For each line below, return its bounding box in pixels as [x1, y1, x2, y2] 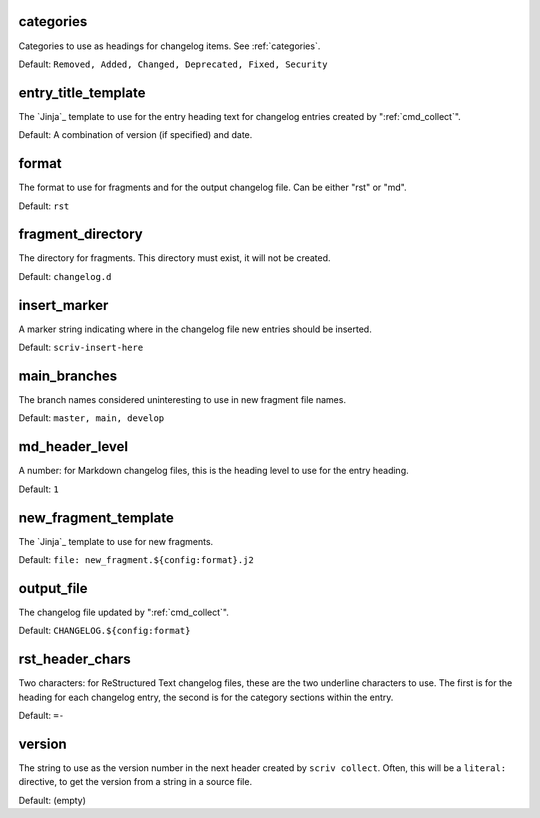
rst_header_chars [18, 651, 131, 668]
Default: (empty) [18, 794, 87, 806]
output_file [18, 580, 89, 597]
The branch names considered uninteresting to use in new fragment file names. [18, 394, 347, 405]
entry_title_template [18, 84, 146, 101]
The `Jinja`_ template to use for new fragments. [18, 535, 214, 547]
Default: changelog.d [18, 270, 112, 282]
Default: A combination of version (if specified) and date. [18, 129, 253, 141]
